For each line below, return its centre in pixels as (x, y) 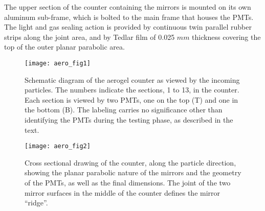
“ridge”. (36, 203)
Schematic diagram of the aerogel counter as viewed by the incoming (132, 79)
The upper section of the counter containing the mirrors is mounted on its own (128, 7)
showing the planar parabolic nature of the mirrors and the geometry (133, 172)
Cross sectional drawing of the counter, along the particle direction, (130, 162)
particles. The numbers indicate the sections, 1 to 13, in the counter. (132, 90)
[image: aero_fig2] (58, 146)
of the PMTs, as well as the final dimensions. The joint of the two (128, 183)
